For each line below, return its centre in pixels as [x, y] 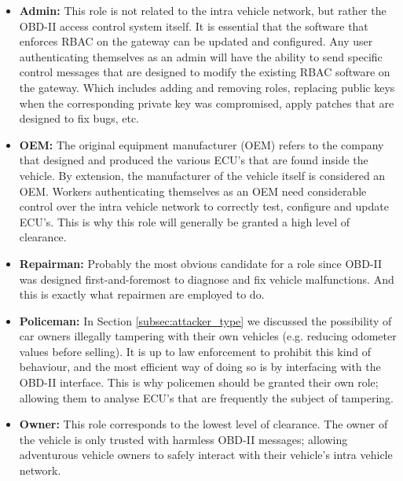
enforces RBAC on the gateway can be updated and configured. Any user [196, 41]
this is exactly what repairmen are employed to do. [142, 294]
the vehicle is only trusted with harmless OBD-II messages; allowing [183, 439]
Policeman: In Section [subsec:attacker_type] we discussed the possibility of [205, 320]
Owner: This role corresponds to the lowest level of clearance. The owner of [203, 424]
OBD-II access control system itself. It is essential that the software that [194, 26]
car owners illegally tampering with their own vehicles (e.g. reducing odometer [208, 336]
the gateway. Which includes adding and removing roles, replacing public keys [207, 87]
